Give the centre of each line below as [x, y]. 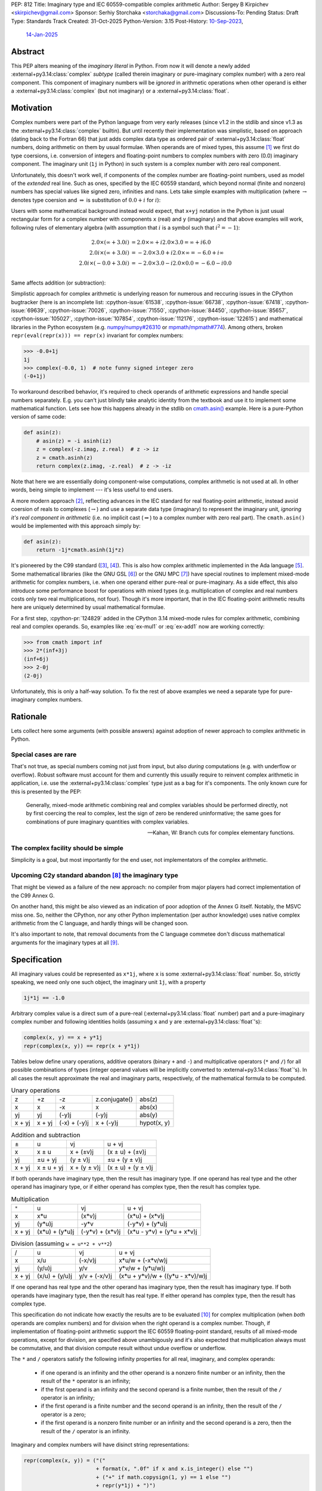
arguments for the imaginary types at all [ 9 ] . [65, 942]
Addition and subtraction [46, 1135]
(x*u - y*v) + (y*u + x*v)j [162, 1232]
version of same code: [38, 417]
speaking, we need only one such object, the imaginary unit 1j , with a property [108, 982]
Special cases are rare [44, 754]
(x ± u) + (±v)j [127, 1152]
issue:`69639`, [29, 310]
